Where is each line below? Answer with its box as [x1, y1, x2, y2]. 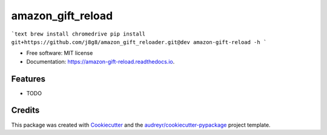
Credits [11, 105, 40, 116]
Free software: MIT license [26, 49, 93, 57]
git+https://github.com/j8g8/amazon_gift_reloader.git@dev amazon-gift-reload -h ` [11, 39, 267, 45]
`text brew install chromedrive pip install [11, 30, 146, 37]
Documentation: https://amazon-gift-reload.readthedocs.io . [26, 58, 175, 65]
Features [11, 74, 45, 84]
